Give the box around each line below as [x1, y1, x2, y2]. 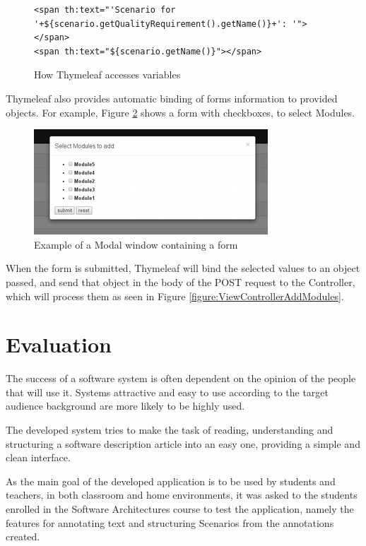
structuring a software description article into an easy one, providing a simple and [6, 436, 360, 451]
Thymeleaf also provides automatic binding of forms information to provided [6, 90, 338, 105]
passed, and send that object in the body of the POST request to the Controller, [6, 274, 355, 289]
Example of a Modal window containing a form [34, 237, 238, 251]
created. [6, 529, 40, 544]
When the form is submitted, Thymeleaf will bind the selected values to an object [6, 261, 360, 275]
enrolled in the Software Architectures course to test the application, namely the [6, 502, 354, 516]
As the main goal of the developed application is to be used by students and [6, 473, 336, 488]
